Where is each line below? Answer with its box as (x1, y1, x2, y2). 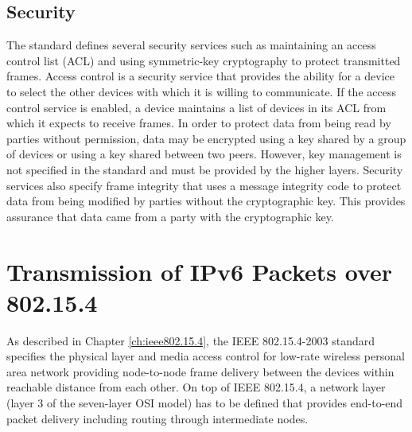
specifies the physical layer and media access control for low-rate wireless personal (6, 348, 405, 364)
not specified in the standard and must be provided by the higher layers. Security (6, 161, 403, 177)
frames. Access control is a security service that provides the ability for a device (6, 68, 395, 84)
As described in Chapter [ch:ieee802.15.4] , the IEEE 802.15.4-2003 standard (6, 332, 375, 348)
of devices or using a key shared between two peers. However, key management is (6, 146, 402, 162)
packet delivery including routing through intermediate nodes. (6, 410, 309, 426)
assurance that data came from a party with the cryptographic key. (6, 208, 334, 224)
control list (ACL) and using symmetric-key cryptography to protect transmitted (6, 52, 401, 68)
